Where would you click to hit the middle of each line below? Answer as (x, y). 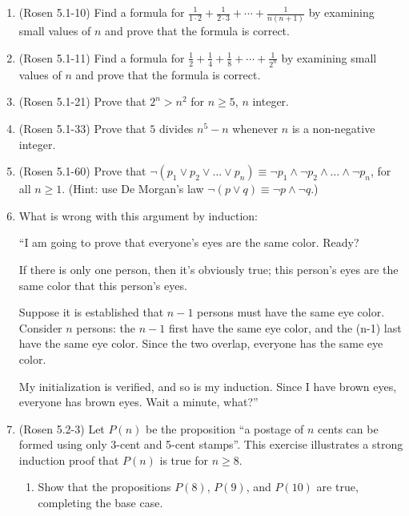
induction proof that (69, 460)
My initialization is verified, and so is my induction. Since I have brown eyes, (208, 386)
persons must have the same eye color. (291, 312)
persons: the (106, 327)
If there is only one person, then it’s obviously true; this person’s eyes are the (209, 269)
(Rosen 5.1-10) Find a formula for (102, 12)
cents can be (348, 428)
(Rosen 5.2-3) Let (62, 428)
